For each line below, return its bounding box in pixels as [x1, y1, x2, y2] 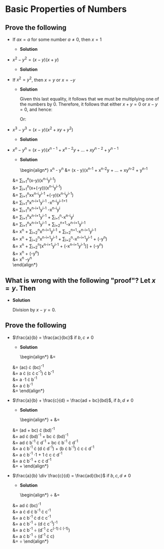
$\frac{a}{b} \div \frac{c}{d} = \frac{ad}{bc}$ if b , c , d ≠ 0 [12, 473, 131, 479]
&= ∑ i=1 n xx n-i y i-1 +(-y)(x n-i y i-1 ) [12, 191, 74, 199]
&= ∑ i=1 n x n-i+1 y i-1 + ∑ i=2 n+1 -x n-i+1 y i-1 [12, 220, 86, 228]
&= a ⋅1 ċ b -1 [12, 376, 37, 382]
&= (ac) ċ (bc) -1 [12, 363, 44, 370]
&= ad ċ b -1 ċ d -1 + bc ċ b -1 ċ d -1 [12, 439, 79, 445]
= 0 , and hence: [19, 107, 53, 112]
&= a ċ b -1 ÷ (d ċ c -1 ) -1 [12, 520, 58, 527]
